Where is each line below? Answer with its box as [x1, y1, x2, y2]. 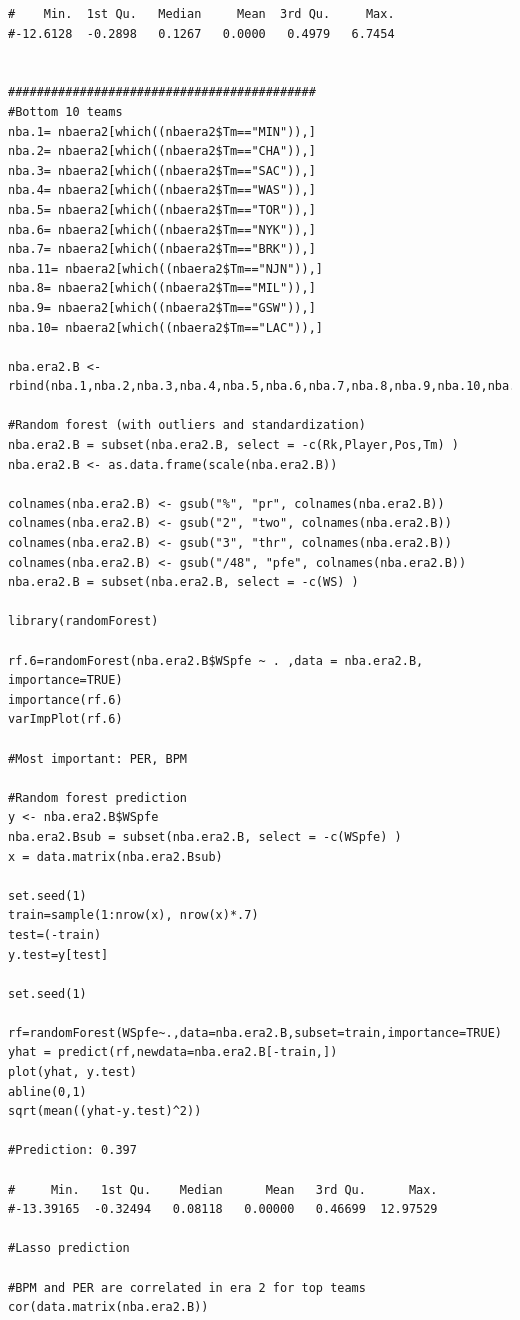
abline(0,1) [8, 1084, 87, 1099]
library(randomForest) [8, 614, 159, 629]
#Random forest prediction [8, 790, 187, 805]
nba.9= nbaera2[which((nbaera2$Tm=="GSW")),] [8, 300, 316, 315]
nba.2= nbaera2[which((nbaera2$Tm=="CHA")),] [8, 144, 316, 159]
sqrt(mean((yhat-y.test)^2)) [8, 1104, 202, 1119]
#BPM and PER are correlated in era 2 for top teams [8, 1280, 366, 1295]
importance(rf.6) [8, 692, 123, 707]
